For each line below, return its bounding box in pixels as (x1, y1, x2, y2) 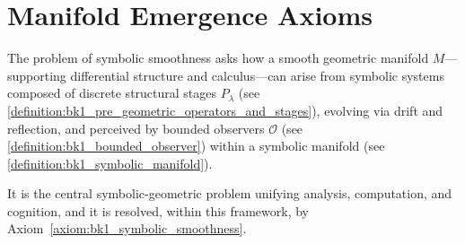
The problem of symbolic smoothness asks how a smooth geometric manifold (7, 48, 429, 67)
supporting (7, 65, 66, 84)
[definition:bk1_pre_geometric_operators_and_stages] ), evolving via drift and (7, 100, 443, 119)
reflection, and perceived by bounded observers (7, 118, 265, 137)
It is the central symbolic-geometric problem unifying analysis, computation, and (7, 184, 452, 203)
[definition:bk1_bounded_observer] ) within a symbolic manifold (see (7, 136, 385, 155)
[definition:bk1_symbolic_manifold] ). (7, 153, 213, 172)
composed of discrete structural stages (7, 83, 217, 102)
